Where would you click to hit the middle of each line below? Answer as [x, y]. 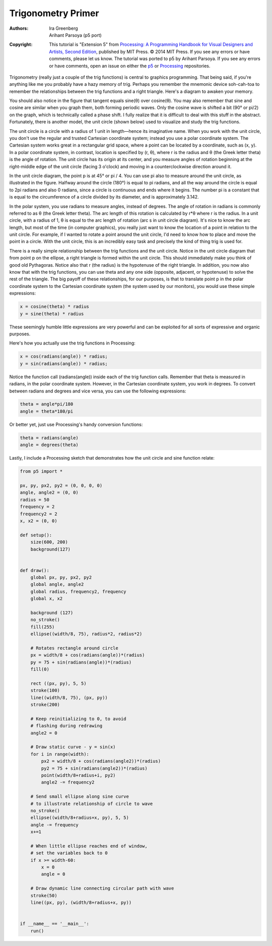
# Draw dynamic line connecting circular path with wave [102, 888]
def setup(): [36, 535]
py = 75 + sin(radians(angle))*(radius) [81, 662]
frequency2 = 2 [39, 514]
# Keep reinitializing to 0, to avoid [78, 719]
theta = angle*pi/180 [47, 404]
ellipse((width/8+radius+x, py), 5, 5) [80, 818]
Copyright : [21, 44]
